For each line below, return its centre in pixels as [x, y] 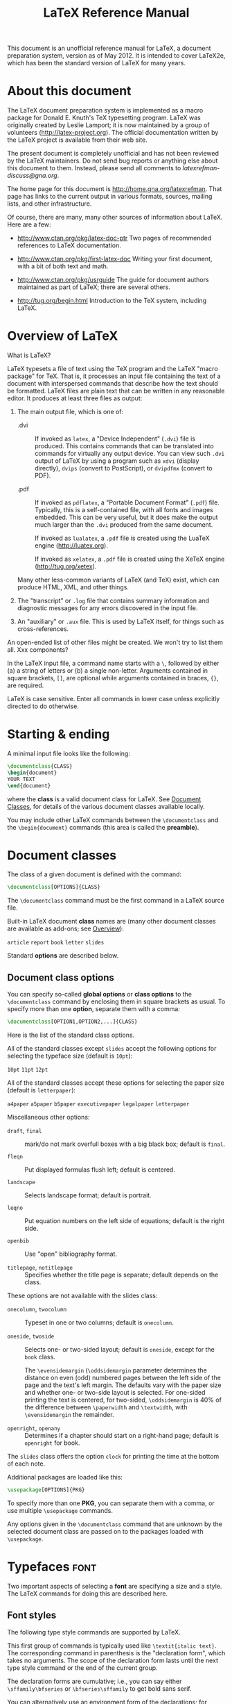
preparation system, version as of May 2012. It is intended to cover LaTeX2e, [116, 56]
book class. [40, 1357]
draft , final [25, 1130]
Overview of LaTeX [63, 336]
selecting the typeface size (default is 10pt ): [70, 1056]
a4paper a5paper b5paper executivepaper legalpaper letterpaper [98, 1104]
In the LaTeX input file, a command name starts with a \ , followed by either [113, 663]
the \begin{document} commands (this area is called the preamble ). [103, 827]
